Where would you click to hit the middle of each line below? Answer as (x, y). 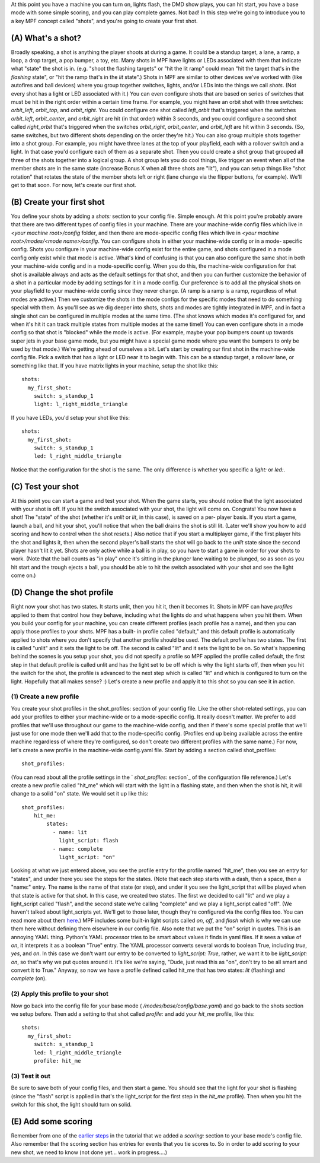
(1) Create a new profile (45, 696)
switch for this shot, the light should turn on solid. (71, 1104)
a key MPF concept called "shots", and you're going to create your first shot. (104, 21)
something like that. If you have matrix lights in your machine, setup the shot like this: (115, 366)
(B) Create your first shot (58, 202)
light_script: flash (89, 841)
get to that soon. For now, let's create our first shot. (73, 185)
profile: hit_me (57, 1061)
